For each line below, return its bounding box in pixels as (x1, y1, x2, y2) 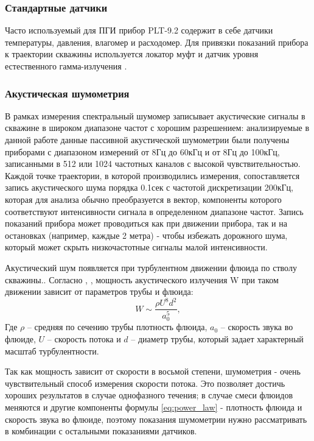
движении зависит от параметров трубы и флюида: (5, 285, 194, 298)
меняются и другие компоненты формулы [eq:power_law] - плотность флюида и (5, 400, 302, 413)
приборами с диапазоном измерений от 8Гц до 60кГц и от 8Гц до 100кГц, (5, 145, 280, 158)
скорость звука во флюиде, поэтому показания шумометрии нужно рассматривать (5, 412, 307, 425)
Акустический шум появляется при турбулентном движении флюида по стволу (5, 261, 297, 273)
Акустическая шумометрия (5, 85, 130, 101)
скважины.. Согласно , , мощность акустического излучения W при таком (5, 273, 279, 286)
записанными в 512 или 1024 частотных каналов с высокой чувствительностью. (5, 157, 301, 170)
